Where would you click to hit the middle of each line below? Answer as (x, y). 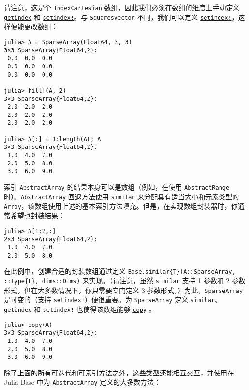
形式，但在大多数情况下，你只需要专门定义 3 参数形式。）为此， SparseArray (124, 290)
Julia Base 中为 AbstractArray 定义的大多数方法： (82, 382)
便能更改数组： (34, 26)
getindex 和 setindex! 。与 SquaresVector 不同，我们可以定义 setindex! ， (121, 17)
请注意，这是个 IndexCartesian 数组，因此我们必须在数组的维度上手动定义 (122, 7)
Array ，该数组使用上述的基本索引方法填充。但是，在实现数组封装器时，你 (121, 206)
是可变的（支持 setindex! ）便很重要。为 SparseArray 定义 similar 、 (113, 300)
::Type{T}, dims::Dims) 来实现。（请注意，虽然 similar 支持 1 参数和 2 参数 (125, 280)
